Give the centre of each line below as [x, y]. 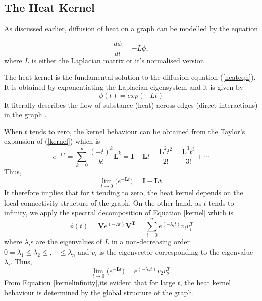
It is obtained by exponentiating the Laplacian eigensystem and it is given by [124, 87]
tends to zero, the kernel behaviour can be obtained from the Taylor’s [137, 131]
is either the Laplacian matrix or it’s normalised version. [119, 60]
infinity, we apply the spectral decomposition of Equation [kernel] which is [119, 212]
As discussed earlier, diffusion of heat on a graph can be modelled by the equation [131, 29]
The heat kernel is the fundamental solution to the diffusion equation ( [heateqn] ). [130, 77]
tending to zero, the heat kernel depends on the [170, 193]
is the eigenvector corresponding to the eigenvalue [176, 251]
